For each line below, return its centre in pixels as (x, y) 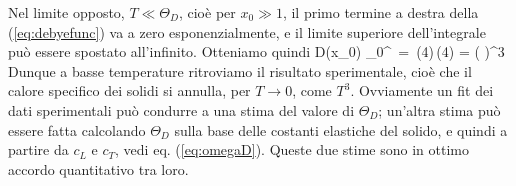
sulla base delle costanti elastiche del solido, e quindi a (341, 129)
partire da (38, 149)
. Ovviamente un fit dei (422, 90)
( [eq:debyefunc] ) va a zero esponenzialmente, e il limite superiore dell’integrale (247, 31)
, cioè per (207, 12)
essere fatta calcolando (77, 129)
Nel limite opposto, (66, 12)
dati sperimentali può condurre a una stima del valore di (181, 109)
